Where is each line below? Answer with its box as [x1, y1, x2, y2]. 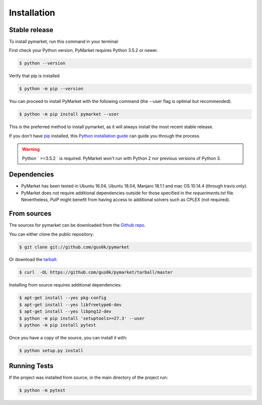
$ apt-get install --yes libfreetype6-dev [19, 302, 122, 307]
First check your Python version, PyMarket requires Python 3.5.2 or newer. [9, 48, 158, 53]
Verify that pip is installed [9, 73, 60, 79]
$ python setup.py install [19, 348, 83, 353]
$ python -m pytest [19, 388, 65, 393]
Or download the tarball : [9, 256, 58, 262]
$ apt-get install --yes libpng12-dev [19, 309, 112, 314]
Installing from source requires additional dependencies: [9, 282, 122, 288]
